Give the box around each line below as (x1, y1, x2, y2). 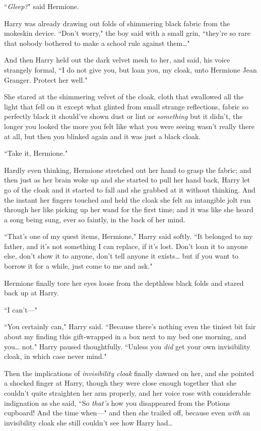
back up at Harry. (4, 287, 59, 298)
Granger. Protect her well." (4, 74, 88, 85)
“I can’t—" (4, 304, 37, 315)
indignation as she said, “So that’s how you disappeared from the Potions (4, 397, 230, 408)
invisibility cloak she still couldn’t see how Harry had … (4, 417, 173, 427)
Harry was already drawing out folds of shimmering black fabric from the (4, 18, 230, 28)
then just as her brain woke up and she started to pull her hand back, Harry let (4, 174, 250, 185)
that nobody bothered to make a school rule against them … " (4, 37, 190, 48)
